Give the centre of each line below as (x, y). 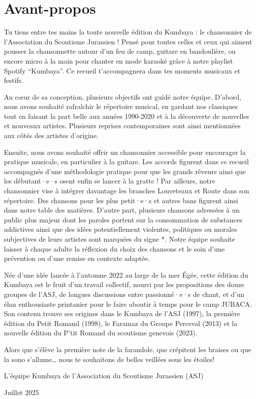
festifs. (14, 80)
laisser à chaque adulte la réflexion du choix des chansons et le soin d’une (114, 248)
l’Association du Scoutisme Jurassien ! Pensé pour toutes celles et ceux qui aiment (128, 41)
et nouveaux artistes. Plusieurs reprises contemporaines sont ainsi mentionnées (122, 126)
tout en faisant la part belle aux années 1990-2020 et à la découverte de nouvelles (127, 116)
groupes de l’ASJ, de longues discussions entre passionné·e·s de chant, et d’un (124, 294)
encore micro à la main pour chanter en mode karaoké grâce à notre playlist (119, 60)
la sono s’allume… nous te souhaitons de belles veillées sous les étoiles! (109, 359)
